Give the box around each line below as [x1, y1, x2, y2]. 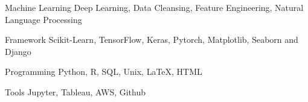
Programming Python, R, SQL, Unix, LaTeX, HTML [5, 65, 202, 78]
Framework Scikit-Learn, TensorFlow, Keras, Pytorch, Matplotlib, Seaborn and [5, 33, 298, 46]
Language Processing [5, 13, 82, 25]
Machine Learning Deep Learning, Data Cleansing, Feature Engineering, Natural [5, 1, 304, 13]
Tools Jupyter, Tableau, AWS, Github [5, 85, 146, 98]
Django [5, 45, 31, 57]
